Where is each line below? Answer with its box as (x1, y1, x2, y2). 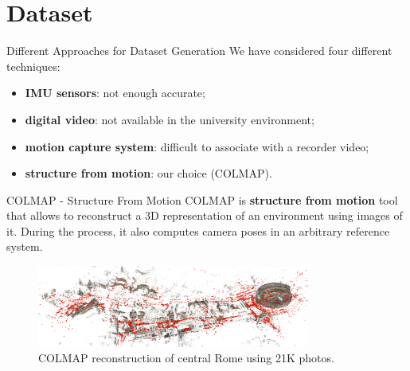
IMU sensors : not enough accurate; (25, 84, 205, 101)
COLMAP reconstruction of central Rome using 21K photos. (38, 350, 334, 366)
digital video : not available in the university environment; (25, 111, 314, 127)
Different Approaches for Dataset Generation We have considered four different (6, 42, 392, 59)
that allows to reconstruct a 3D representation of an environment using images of (6, 207, 403, 224)
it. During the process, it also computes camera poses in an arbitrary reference (6, 222, 390, 239)
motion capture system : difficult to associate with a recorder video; (25, 138, 369, 154)
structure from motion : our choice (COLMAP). (25, 165, 272, 182)
